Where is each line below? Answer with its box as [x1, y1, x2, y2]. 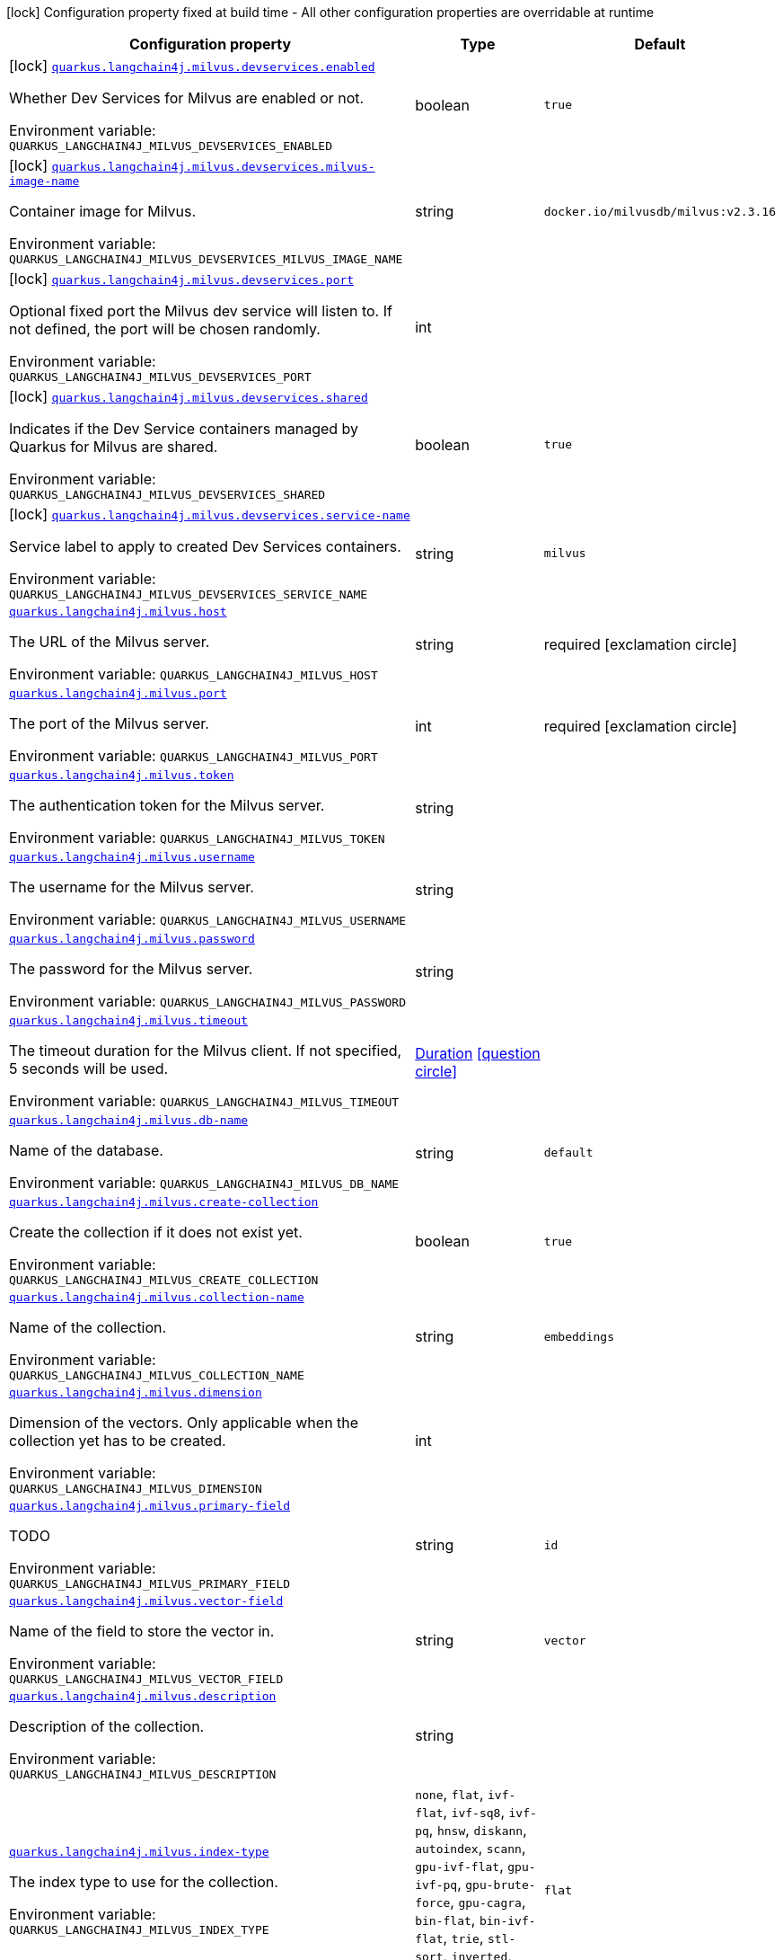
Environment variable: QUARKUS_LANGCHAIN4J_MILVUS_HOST [9, 665, 378, 683]
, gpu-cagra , [450, 1893, 526, 1911]
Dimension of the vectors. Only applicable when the [9, 1414, 359, 1432]
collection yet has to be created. [9, 1432, 226, 1450]
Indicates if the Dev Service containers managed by [9, 420, 359, 438]
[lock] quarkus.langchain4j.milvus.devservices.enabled [9, 57, 375, 75]
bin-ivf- [479, 1914, 536, 1928]
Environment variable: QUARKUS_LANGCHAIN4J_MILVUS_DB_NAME [9, 1174, 400, 1192]
